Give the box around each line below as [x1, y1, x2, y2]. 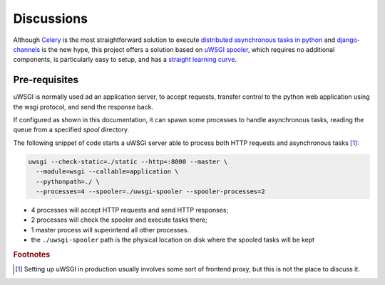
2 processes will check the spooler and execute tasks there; [31, 215, 208, 224]
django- [337, 36, 360, 44]
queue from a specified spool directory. [13, 125, 130, 134]
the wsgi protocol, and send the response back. [13, 102, 153, 111]
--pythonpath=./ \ [36, 178, 100, 185]
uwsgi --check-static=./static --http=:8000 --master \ [28, 157, 228, 166]
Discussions [13, 11, 88, 26]
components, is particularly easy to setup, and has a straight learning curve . [13, 55, 237, 64]
